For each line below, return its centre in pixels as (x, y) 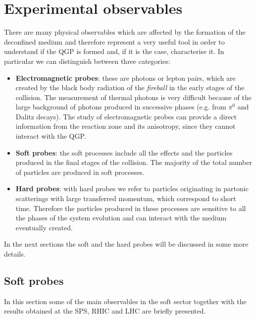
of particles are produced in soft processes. (80, 172)
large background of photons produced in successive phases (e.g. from (121, 107)
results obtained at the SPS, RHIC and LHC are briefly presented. (105, 311)
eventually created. (44, 227)
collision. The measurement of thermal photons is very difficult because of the (133, 97)
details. (15, 254)
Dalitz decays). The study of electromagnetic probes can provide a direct (126, 116)
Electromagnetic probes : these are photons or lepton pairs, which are (126, 78)
